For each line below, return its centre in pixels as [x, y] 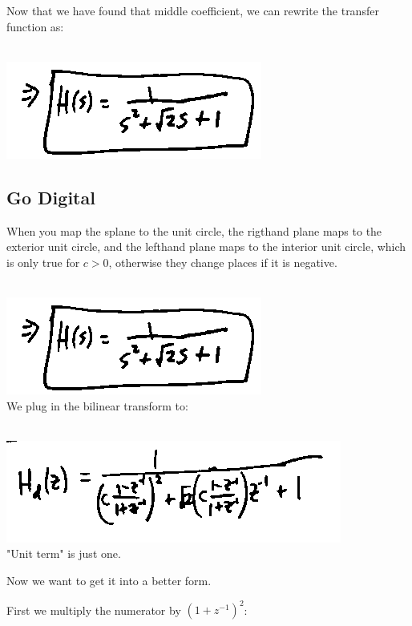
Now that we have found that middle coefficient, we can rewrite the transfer [193, 10]
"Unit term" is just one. [64, 553]
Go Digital [51, 197]
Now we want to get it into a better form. [109, 580]
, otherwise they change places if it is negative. [223, 262]
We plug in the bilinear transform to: [97, 405]
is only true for [43, 262]
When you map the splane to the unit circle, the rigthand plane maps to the [194, 230]
